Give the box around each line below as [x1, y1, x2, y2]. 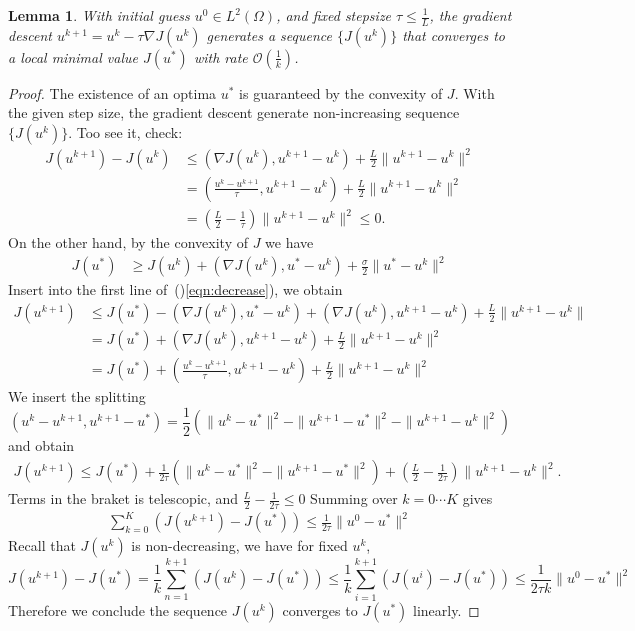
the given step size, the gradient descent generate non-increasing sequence [8, 102, 460, 123]
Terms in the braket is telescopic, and [8, 488, 239, 509]
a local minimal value [8, 46, 138, 67]
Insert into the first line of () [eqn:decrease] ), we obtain [8, 279, 343, 300]
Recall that [8, 535, 76, 556]
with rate [193, 46, 248, 67]
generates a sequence [206, 24, 332, 45]
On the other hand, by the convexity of [8, 232, 249, 253]
